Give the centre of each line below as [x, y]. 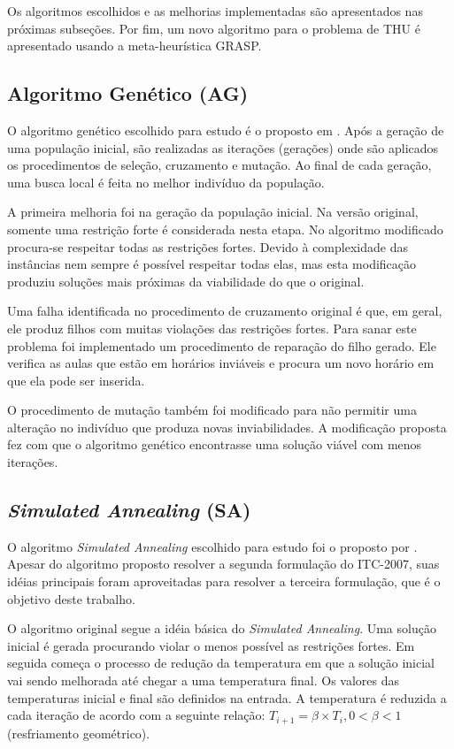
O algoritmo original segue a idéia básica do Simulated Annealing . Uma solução [222, 628]
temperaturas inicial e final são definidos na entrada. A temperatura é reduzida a [227, 697]
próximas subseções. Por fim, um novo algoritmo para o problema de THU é [214, 28]
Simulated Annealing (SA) [129, 510]
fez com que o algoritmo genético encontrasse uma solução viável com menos [215, 444]
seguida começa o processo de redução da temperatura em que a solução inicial [221, 663]
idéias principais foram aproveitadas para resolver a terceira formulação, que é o [224, 581]
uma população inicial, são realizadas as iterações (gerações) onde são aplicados [223, 147]
